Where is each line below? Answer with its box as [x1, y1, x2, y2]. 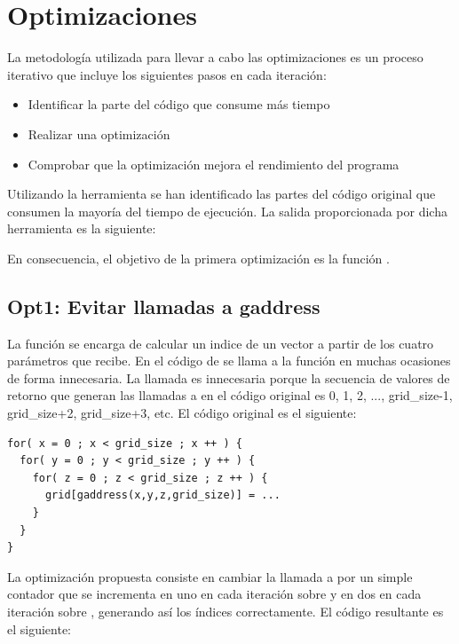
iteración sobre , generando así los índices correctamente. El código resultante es [7, 601, 444, 620]
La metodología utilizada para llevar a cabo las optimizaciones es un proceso [7, 48, 423, 67]
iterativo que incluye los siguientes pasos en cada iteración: [7, 65, 327, 83]
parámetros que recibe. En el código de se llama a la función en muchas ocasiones [7, 351, 451, 370]
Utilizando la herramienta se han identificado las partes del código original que [7, 185, 436, 203]
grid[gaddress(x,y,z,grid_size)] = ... [44, 489, 281, 502]
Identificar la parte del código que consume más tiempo [28, 95, 330, 114]
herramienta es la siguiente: [7, 219, 156, 238]
